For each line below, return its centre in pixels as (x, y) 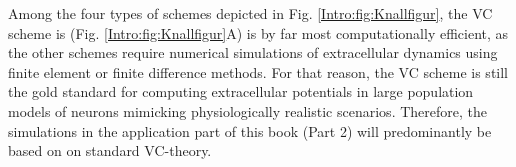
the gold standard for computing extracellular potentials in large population (241, 91)
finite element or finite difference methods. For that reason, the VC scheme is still (258, 71)
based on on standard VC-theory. (110, 150)
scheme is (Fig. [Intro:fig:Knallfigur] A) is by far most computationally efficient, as (258, 32)
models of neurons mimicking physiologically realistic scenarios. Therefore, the (247, 110)
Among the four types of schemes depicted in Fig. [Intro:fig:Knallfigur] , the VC (250, 13)
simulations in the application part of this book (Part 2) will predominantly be (250, 130)
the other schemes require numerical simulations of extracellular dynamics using (253, 52)
